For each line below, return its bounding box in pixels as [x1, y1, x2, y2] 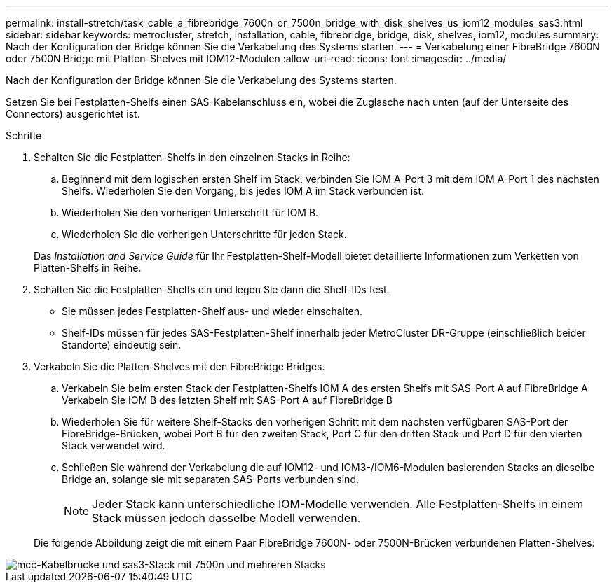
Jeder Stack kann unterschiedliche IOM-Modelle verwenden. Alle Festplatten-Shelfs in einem [92, 497, 584, 511]
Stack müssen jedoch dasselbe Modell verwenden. [92, 511, 361, 525]
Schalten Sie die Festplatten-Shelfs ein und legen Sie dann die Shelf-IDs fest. [34, 283, 390, 295]
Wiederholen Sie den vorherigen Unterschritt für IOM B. [62, 206, 319, 218]
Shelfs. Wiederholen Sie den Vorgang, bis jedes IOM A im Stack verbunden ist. [62, 185, 425, 197]
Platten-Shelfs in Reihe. [34, 262, 142, 274]
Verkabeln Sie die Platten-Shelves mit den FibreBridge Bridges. [34, 360, 325, 372]
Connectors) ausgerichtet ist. [6, 108, 140, 120]
